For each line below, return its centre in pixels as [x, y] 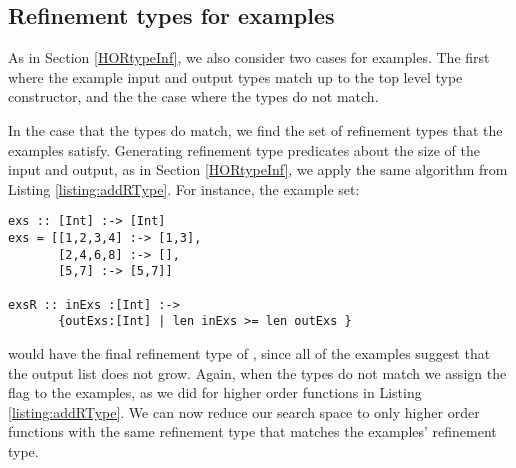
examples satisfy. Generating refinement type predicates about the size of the [244, 149]
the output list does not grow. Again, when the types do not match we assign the [257, 372]
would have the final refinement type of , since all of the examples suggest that [249, 352]
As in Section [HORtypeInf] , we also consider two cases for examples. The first [249, 57]
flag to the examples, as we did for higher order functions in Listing [215, 392]
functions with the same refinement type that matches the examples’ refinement [252, 431]
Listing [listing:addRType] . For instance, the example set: [184, 188]
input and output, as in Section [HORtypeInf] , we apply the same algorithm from [258, 169]
